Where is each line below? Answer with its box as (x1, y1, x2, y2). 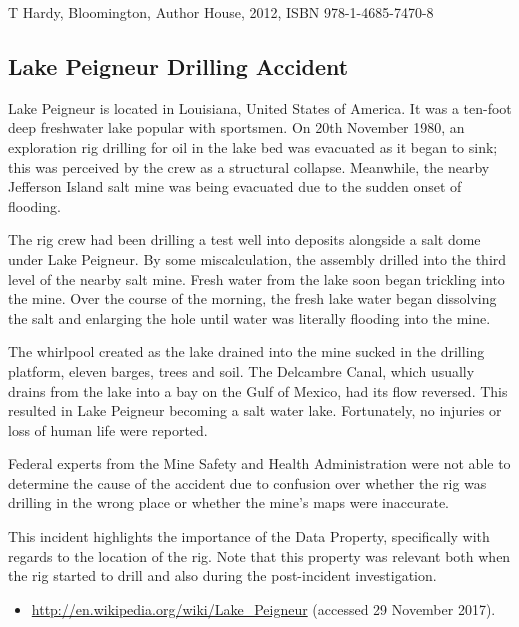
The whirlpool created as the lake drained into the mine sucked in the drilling (8, 341, 485, 362)
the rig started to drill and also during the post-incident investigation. (8, 565, 437, 586)
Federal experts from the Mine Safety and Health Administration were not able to (8, 453, 511, 474)
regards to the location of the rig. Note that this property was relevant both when (8, 545, 511, 566)
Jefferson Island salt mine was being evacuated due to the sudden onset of (8, 176, 462, 197)
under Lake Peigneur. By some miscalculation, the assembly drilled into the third (8, 248, 507, 269)
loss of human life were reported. (8, 419, 208, 440)
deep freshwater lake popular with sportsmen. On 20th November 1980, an (8, 117, 465, 138)
